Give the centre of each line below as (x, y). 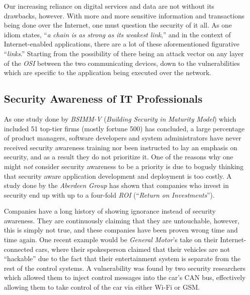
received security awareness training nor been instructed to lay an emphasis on (121, 147)
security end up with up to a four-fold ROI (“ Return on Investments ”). (109, 194)
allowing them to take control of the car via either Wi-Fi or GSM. (102, 287)
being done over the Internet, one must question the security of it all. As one (118, 25)
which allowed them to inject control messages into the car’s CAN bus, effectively (125, 277)
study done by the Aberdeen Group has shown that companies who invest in (117, 185)
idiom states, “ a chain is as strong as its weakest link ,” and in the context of (117, 34)
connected (19, 249)
